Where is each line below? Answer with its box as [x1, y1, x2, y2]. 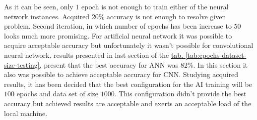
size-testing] [4, 59, 40, 70]
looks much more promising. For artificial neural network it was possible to [4, 30, 232, 40]
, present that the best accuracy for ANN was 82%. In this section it [39, 59, 248, 70]
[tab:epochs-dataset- [185, 49, 247, 60]
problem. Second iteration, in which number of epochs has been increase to [4, 21, 232, 31]
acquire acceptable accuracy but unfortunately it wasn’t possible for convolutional [4, 40, 254, 50]
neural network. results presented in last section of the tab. [4, 49, 184, 60]
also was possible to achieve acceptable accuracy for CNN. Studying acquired [4, 69, 239, 80]
